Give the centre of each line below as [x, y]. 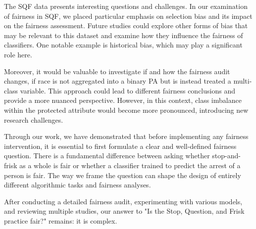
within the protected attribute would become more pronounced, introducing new [126, 110]
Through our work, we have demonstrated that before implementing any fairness [126, 136]
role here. [18, 54]
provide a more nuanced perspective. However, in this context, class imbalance [123, 100]
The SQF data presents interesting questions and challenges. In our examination [126, 6]
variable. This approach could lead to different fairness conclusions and [128, 90]
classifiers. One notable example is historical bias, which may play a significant [123, 45]
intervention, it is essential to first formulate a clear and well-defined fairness [120, 146]
